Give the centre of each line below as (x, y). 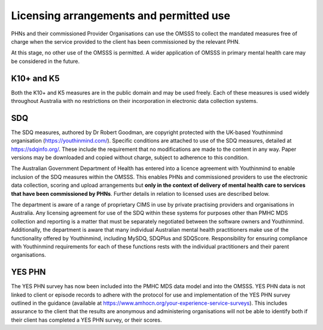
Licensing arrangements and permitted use (121, 16)
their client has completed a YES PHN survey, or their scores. (86, 320)
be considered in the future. (45, 61)
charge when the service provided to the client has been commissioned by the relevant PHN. (126, 41)
